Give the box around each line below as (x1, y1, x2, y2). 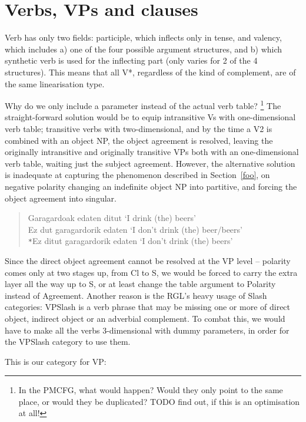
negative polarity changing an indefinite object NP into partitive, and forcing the (5, 180, 297, 192)
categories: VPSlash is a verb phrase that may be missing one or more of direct (5, 301, 291, 313)
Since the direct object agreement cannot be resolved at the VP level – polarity (5, 254, 291, 266)
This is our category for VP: (5, 355, 107, 367)
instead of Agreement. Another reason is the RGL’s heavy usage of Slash (5, 289, 267, 301)
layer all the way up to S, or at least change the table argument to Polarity (5, 278, 276, 290)
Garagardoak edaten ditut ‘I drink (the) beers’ (28, 212, 196, 224)
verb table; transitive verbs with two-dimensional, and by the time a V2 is (5, 122, 272, 134)
